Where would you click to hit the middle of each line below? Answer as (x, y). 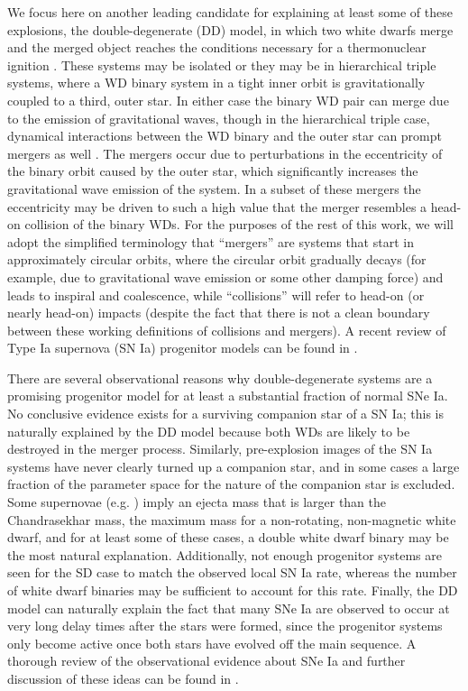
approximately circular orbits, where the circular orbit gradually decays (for (217, 259)
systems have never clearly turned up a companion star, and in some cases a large (234, 466)
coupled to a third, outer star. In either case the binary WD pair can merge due (228, 100)
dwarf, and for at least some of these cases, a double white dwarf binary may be (228, 537)
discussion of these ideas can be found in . (123, 678)
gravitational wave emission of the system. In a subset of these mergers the (214, 188)
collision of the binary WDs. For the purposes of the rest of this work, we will (239, 224)
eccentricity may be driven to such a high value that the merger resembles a (217, 206)
